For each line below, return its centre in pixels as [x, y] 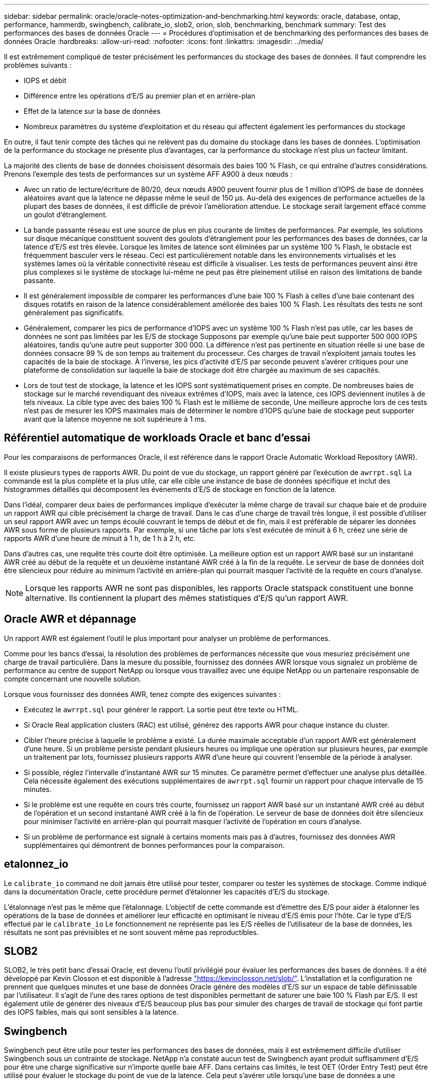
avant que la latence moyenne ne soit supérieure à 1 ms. [115, 419]
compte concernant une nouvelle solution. [73, 679]
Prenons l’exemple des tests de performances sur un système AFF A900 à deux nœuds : [148, 174]
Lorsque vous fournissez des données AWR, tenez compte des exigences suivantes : [143, 694]
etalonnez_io [36, 864]
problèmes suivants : [38, 65]
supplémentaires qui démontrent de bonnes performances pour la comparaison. [154, 845]
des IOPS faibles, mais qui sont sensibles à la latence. [91, 1012]
